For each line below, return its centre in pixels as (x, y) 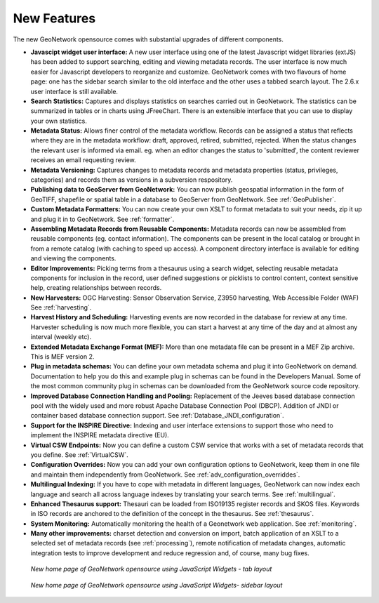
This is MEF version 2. (62, 357)
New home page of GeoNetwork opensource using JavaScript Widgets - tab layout (151, 569)
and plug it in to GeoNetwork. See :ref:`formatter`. (102, 219)
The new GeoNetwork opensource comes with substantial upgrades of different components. (148, 39)
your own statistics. (59, 121)
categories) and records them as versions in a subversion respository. (132, 180)
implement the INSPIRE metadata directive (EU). (100, 435)
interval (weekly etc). (61, 337)
